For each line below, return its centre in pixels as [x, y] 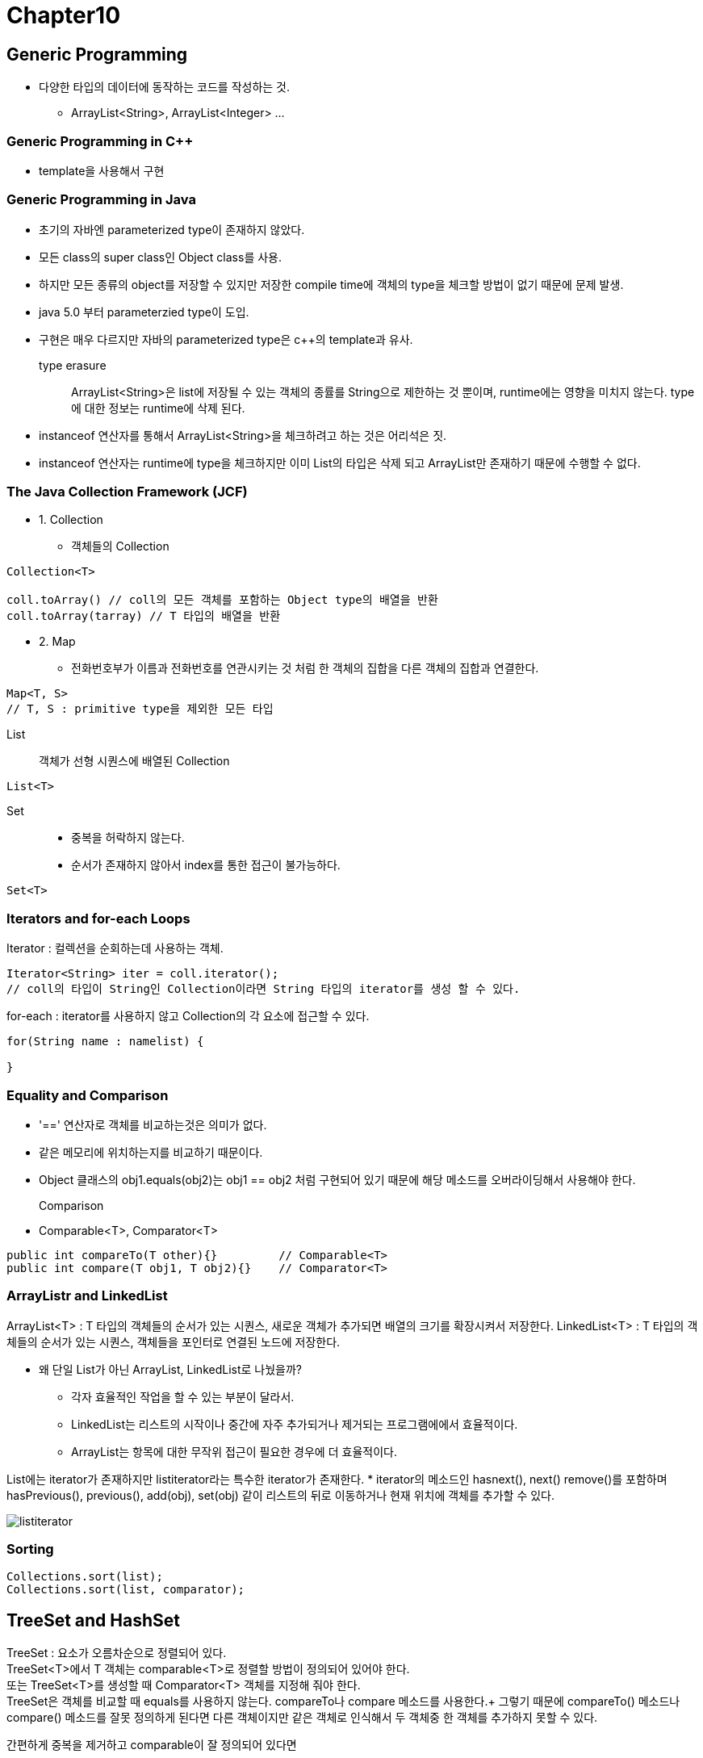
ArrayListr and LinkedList [87, 1296]
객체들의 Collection [120, 546]
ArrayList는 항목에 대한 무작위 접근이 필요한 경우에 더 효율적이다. [234, 1451]
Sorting [30, 1549]
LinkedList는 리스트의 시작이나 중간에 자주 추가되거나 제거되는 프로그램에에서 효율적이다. [295, 1424]
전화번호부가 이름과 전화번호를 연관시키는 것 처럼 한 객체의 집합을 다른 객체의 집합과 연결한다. [305, 668]
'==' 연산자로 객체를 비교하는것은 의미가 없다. [153, 1124]
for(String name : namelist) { [105, 1042]
